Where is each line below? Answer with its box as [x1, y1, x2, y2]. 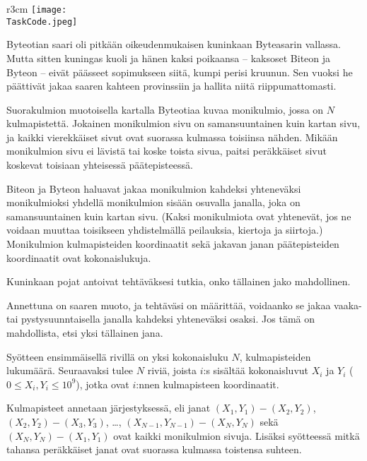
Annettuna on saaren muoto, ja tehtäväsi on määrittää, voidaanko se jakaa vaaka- [6, 297, 362, 312]
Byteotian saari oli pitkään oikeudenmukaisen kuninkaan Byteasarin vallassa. [6, 37, 342, 52]
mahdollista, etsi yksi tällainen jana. [6, 325, 163, 340]
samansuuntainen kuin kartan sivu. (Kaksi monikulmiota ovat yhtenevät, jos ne [6, 208, 351, 223]
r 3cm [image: [6, 1, 67, 16]
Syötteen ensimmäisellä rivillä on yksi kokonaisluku [6, 349, 228, 364]
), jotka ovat [76, 376, 129, 391]
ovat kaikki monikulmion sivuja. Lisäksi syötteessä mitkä [113, 428, 360, 443]
